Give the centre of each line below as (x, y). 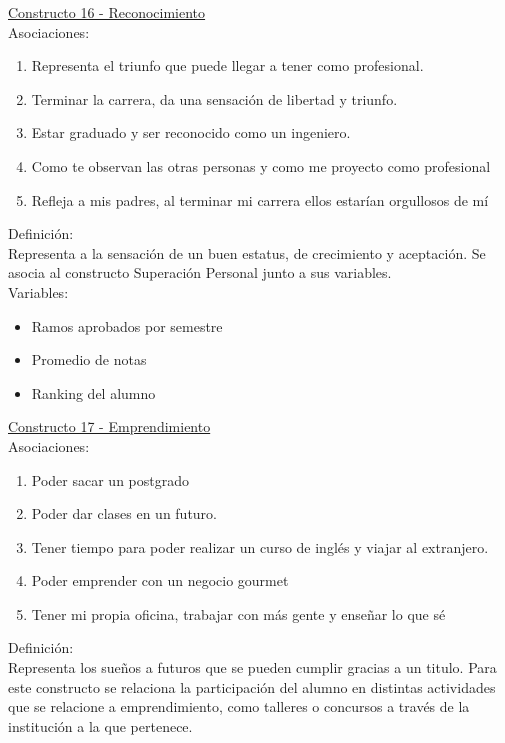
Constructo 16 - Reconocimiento (107, 12)
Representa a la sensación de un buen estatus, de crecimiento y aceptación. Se (247, 252)
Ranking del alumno (93, 392)
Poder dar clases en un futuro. (124, 513)
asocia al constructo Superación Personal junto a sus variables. (200, 272)
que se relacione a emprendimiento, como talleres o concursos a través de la (239, 706)
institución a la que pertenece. (100, 725)
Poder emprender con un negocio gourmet (160, 580)
